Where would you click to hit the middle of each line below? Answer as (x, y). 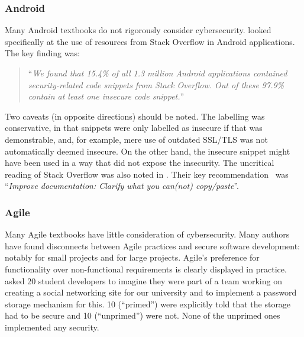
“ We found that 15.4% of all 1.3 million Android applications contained (158, 73)
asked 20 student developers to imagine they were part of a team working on (143, 280)
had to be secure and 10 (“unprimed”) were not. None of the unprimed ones (143, 315)
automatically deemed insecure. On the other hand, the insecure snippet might (148, 151)
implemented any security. (52, 327)
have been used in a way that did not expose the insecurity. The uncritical (140, 163)
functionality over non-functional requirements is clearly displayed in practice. (146, 269)
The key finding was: (42, 53)
